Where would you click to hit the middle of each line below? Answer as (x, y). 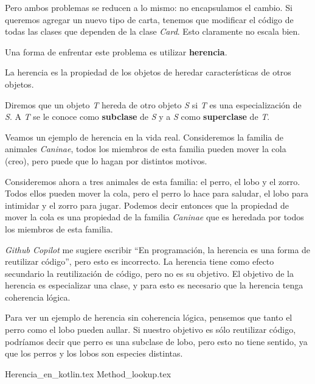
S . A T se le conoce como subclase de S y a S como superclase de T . (137, 117)
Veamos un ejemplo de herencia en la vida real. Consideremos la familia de (144, 137)
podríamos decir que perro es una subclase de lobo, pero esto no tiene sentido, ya (156, 341)
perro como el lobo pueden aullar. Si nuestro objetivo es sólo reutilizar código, (151, 330)
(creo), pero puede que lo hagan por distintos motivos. (106, 160)
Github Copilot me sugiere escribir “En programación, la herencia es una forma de (158, 249)
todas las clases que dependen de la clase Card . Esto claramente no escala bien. (153, 31)
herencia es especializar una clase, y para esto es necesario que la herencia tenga (154, 285)
